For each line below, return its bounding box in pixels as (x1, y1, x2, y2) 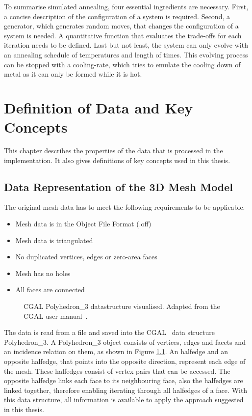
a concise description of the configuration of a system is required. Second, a (4, 11, 230, 21)
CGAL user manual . (24, 310, 88, 321)
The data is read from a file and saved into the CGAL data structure (4, 327, 215, 337)
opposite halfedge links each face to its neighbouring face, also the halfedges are (4, 375, 243, 386)
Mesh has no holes (15, 268, 71, 278)
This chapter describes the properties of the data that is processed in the (4, 145, 223, 156)
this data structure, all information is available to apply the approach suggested (4, 394, 244, 405)
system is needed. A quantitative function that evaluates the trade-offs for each (4, 30, 242, 40)
